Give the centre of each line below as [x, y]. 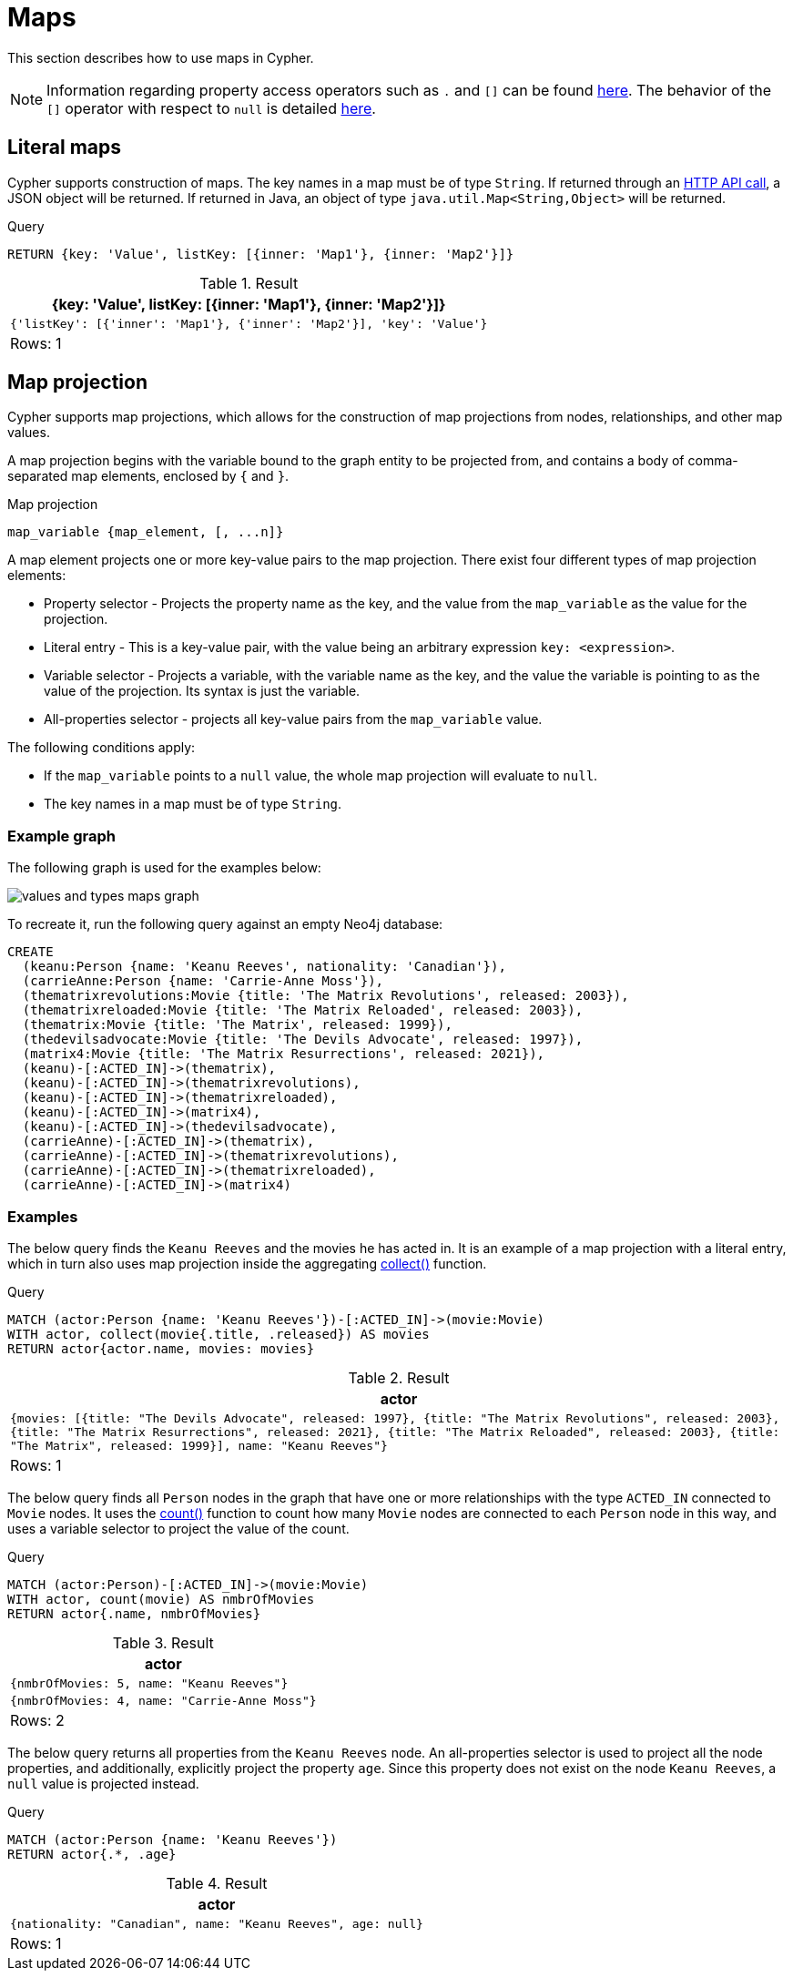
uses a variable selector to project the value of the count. [178, 1528]
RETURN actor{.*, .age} [92, 1854]
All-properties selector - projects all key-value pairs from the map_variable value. [293, 719]
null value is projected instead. [103, 1783]
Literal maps [65, 148]
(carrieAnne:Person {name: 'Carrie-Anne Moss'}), [203, 981]
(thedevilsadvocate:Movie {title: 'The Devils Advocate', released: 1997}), [303, 1040]
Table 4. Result [217, 1883]
